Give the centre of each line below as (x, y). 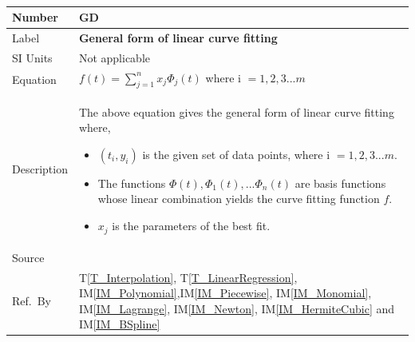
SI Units (32, 57)
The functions (132, 183)
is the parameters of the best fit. (191, 226)
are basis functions (340, 183)
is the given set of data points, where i (236, 154)
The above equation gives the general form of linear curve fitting (236, 111)
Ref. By (32, 300)
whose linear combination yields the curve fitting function (239, 199)
